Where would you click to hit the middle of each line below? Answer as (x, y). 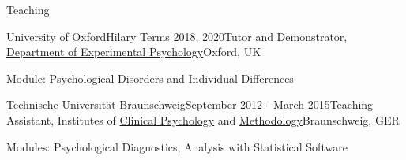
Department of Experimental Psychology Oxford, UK (134, 52)
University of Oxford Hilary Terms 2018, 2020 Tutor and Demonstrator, (177, 36)
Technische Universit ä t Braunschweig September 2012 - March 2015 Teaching (190, 104)
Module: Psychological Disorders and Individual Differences (150, 78)
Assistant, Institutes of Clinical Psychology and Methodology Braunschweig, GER (203, 119)
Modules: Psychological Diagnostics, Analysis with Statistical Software (177, 146)
